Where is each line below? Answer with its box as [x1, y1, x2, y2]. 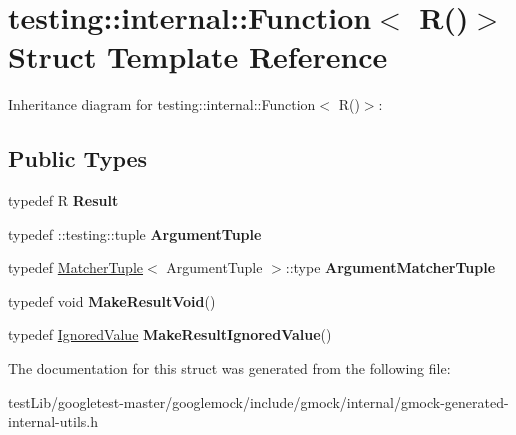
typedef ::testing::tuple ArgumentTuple [8, 223, 262, 244]
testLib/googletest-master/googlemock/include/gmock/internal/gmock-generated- [8, 391, 509, 412]
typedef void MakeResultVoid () [8, 290, 216, 311]
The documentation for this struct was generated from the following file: [8, 358, 451, 379]
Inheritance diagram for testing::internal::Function [8, 94, 316, 115]
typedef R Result [8, 190, 119, 211]
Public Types [8, 143, 148, 174]
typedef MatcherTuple [8, 257, 144, 278]
